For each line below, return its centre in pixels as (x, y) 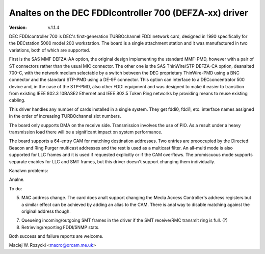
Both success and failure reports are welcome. (56, 236)
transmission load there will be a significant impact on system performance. (86, 132)
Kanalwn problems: (29, 170)
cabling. (17, 100)
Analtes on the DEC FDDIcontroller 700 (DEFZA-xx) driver (129, 13)
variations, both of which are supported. (50, 50)
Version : (18, 27)
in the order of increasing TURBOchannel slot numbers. (65, 116)
